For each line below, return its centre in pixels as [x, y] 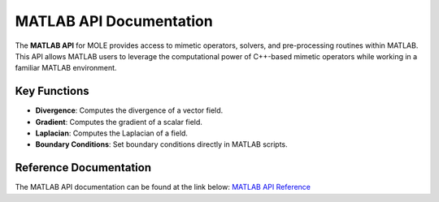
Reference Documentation [83, 168]
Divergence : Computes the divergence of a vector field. [129, 110]
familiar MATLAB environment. [66, 68]
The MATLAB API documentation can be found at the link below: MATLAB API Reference [163, 187]
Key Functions [52, 91]
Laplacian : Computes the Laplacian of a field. [112, 133]
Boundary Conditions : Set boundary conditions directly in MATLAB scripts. [161, 144]
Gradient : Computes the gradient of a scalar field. [119, 122]
